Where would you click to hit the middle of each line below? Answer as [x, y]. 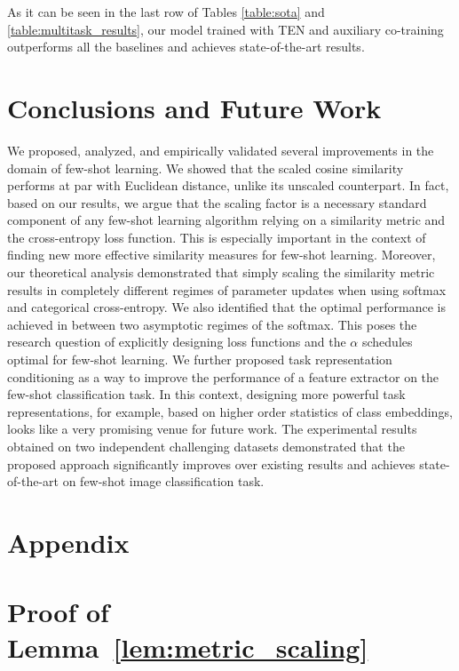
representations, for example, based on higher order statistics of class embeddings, [230, 411]
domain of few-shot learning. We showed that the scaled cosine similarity [206, 168]
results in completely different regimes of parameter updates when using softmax [227, 289]
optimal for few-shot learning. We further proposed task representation [200, 359]
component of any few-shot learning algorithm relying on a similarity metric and [226, 220]
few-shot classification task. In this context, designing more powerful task [206, 394]
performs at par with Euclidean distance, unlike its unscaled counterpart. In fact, [228, 185]
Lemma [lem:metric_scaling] [188, 647]
